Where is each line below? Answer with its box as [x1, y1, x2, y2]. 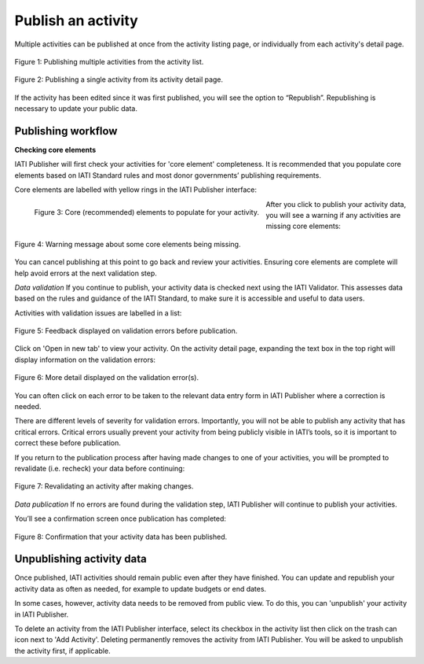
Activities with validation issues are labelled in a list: [14, 308, 182, 318]
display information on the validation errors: [14, 355, 156, 364]
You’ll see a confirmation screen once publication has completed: [14, 514, 227, 523]
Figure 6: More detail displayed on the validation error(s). [14, 373, 199, 382]
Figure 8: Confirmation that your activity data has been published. [14, 532, 228, 541]
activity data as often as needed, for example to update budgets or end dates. [14, 584, 267, 593]
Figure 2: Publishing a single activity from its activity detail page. [14, 75, 224, 84]
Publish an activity [14, 12, 139, 29]
